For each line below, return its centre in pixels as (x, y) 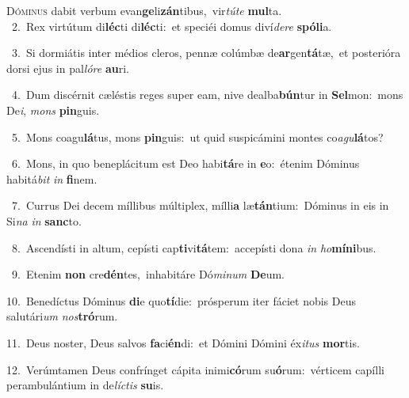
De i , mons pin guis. (53, 110)
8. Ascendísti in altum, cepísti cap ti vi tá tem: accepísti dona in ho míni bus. (194, 247)
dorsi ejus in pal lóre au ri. (68, 68)
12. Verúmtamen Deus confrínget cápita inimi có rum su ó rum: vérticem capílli (195, 369)
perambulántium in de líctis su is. (85, 385)
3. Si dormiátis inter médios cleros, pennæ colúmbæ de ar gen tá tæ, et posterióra (206, 53)
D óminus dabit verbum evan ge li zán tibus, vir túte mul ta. (144, 10)
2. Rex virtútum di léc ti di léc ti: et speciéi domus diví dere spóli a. (172, 26)
